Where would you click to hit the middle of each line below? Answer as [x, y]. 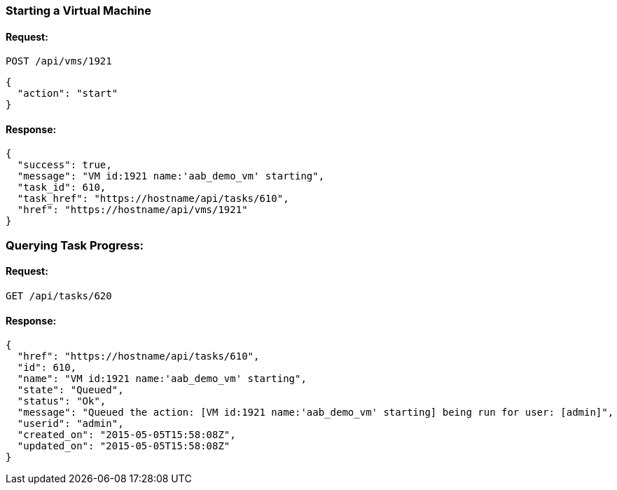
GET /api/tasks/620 [59, 296]
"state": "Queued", [70, 390]
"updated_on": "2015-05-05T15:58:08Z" [124, 446]
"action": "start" [68, 94]
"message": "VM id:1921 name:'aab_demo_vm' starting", [171, 176]
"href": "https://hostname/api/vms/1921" [132, 210]
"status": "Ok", [62, 401]
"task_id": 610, [62, 188]
